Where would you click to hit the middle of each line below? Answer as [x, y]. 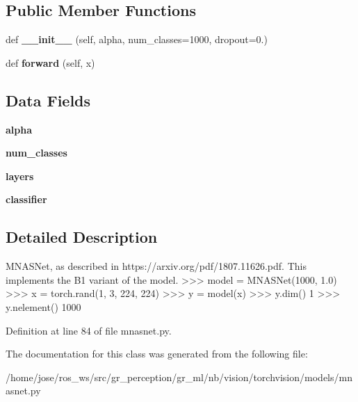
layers [20, 176]
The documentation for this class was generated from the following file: [157, 354]
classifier [26, 199]
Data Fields [48, 100]
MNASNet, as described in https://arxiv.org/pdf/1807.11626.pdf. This [156, 266]
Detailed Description [82, 237]
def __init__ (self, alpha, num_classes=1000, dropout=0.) [137, 39]
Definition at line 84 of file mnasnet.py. [89, 330]
